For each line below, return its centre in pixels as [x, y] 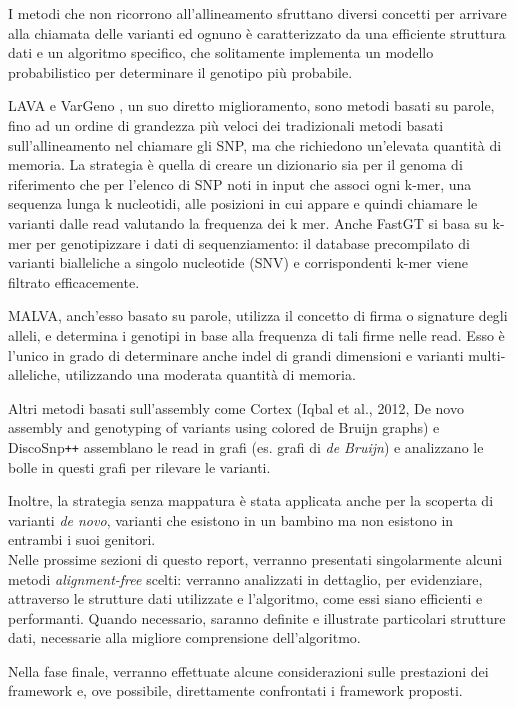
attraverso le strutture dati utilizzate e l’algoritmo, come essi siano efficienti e [245, 598]
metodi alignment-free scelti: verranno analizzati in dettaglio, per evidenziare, [245, 578]
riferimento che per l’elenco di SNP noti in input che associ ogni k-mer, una [240, 183]
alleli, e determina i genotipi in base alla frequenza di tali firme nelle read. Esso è [256, 334]
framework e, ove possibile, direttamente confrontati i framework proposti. [235, 690]
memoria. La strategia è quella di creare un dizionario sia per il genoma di [235, 164]
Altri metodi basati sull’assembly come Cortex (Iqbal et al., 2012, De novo [236, 407]
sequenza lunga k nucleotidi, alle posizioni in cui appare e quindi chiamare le [243, 203]
